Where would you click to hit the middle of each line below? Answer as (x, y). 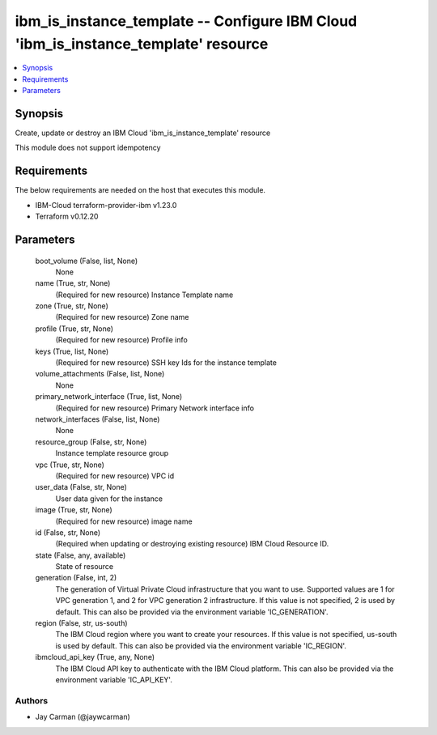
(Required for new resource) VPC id (115, 476)
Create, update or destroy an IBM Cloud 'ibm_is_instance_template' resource (143, 133)
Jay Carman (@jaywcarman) (83, 717)
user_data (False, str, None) (81, 487)
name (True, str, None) (73, 283)
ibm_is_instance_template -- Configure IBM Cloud (186, 21)
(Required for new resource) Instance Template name (144, 295)
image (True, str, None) (74, 510)
